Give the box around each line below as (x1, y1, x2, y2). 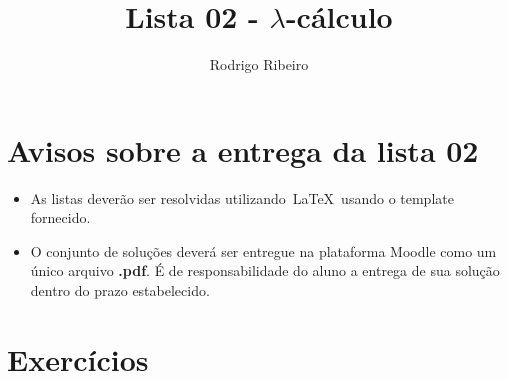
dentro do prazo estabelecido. (30, 280, 210, 301)
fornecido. (30, 207, 91, 228)
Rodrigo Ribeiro (209, 54, 309, 75)
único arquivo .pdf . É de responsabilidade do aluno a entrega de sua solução (30, 260, 500, 281)
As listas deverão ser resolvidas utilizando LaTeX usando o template (30, 187, 454, 208)
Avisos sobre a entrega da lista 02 (7, 129, 479, 170)
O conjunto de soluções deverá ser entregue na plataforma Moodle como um (30, 240, 497, 261)
